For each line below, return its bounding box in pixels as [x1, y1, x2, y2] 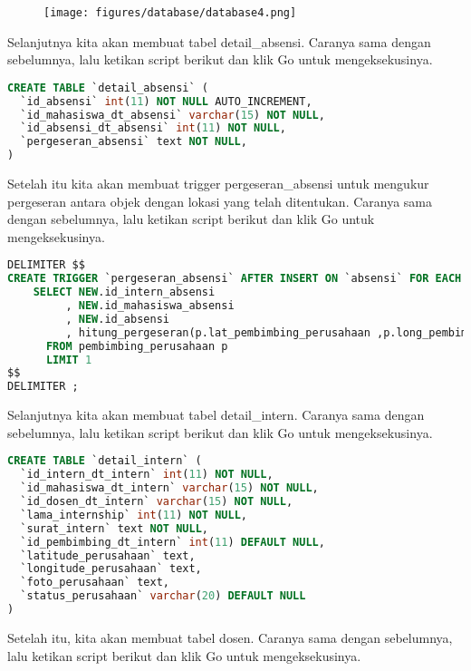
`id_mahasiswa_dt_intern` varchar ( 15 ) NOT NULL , [20, 481, 319, 495]
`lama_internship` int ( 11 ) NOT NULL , [20, 508, 247, 521]
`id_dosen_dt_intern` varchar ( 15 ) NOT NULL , [20, 495, 293, 509]
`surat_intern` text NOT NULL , [20, 521, 208, 535]
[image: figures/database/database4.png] [43, 6, 297, 19]
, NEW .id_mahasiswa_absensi [65, 299, 235, 313]
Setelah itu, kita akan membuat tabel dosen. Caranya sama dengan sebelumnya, [7, 627, 453, 647]
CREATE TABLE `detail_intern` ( [7, 454, 202, 468]
